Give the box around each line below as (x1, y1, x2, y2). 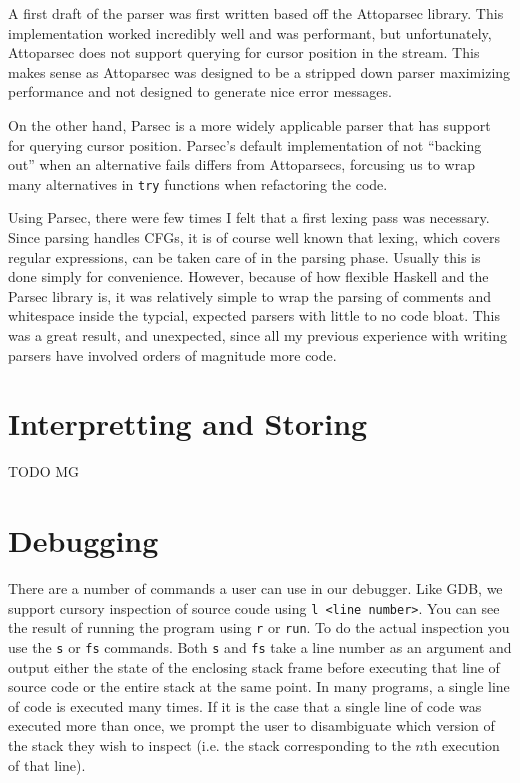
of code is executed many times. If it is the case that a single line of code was (8, 695, 482, 716)
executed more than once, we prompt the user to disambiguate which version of (8, 715, 495, 736)
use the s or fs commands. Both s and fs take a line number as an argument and (8, 636, 512, 657)
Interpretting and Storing (8, 403, 368, 444)
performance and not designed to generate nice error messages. (8, 81, 392, 102)
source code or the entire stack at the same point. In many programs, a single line (8, 676, 510, 697)
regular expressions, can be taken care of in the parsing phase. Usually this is (8, 246, 481, 267)
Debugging (8, 520, 159, 561)
